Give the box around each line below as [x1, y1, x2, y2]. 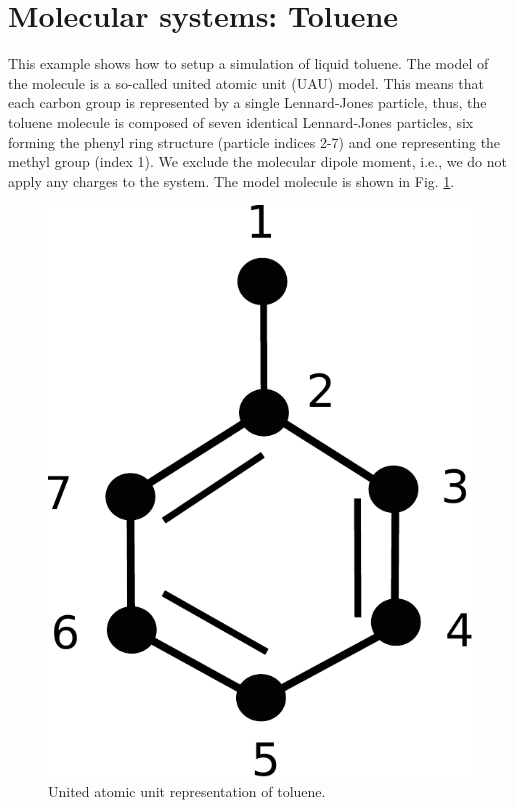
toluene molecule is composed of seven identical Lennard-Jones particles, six [8, 111, 474, 132]
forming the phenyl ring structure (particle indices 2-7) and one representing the [8, 131, 501, 152]
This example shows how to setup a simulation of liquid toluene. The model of [8, 53, 489, 74]
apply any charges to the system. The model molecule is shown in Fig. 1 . [8, 170, 455, 191]
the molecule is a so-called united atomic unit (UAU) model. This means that [8, 72, 484, 93]
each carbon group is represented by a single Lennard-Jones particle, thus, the [8, 92, 487, 113]
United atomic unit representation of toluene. [48, 780, 326, 801]
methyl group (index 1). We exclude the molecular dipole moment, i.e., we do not [8, 151, 508, 172]
